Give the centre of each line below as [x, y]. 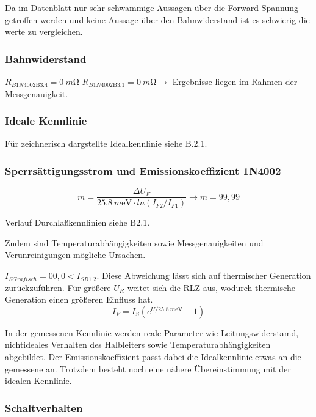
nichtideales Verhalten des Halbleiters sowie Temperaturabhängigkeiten [138, 345]
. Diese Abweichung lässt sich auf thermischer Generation [204, 275]
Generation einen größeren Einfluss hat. [79, 299]
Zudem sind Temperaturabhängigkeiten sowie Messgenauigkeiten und [134, 242]
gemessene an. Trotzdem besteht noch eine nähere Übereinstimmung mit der [148, 368]
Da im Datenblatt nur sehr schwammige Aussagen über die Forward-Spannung [152, 7]
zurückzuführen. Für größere [58, 287]
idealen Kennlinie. [38, 381]
